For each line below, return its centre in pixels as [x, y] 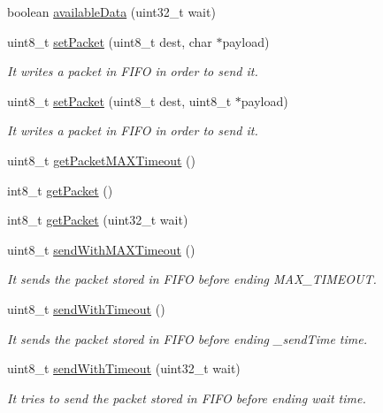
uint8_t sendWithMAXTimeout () [101, 249]
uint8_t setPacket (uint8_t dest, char [110, 41]
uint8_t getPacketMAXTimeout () [101, 160]
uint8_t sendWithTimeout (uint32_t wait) [124, 368]
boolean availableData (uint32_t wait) [111, 11]
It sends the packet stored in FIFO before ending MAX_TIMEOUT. [192, 279]
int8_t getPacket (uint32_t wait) [98, 220]
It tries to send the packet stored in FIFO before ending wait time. [187, 398]
